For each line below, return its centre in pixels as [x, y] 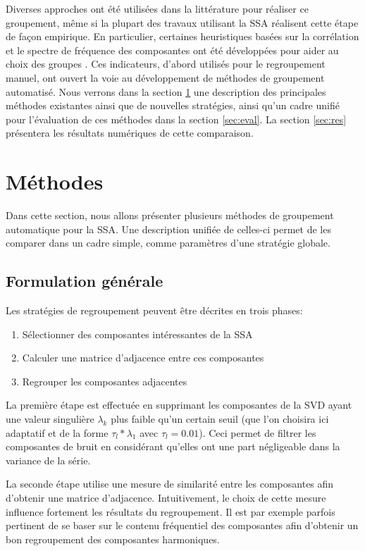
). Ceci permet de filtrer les [258, 432]
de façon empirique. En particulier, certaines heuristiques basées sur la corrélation [182, 36]
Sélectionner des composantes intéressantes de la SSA [137, 334]
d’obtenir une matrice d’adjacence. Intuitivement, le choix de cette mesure [166, 497]
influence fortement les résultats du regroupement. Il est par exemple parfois [171, 511]
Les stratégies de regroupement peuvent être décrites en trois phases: [154, 310]
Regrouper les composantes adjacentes [105, 381]
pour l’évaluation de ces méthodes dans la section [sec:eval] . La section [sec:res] [176, 119]
